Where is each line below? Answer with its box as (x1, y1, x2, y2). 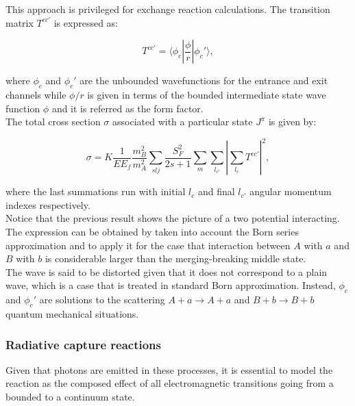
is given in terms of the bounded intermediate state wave (87, 87, 326, 101)
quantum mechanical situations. (5, 307, 139, 321)
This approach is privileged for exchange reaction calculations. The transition (5, 2, 330, 16)
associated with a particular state (112, 114, 253, 129)
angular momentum (249, 184, 332, 199)
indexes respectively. (5, 197, 90, 212)
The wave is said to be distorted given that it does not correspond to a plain (5, 264, 328, 279)
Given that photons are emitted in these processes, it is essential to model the (5, 362, 333, 377)
